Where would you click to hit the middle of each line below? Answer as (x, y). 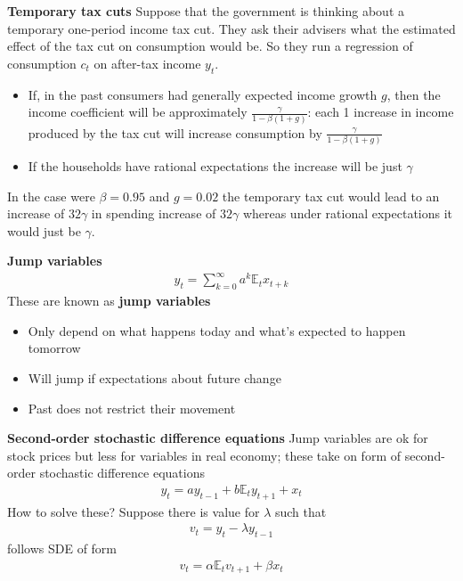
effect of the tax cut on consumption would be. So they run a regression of (210, 46)
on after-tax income (147, 63)
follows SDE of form (62, 548)
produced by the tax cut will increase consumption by (175, 132)
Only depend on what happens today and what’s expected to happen (217, 330)
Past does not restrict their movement (132, 408)
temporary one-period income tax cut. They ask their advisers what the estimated (231, 28)
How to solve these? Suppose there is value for (134, 511)
